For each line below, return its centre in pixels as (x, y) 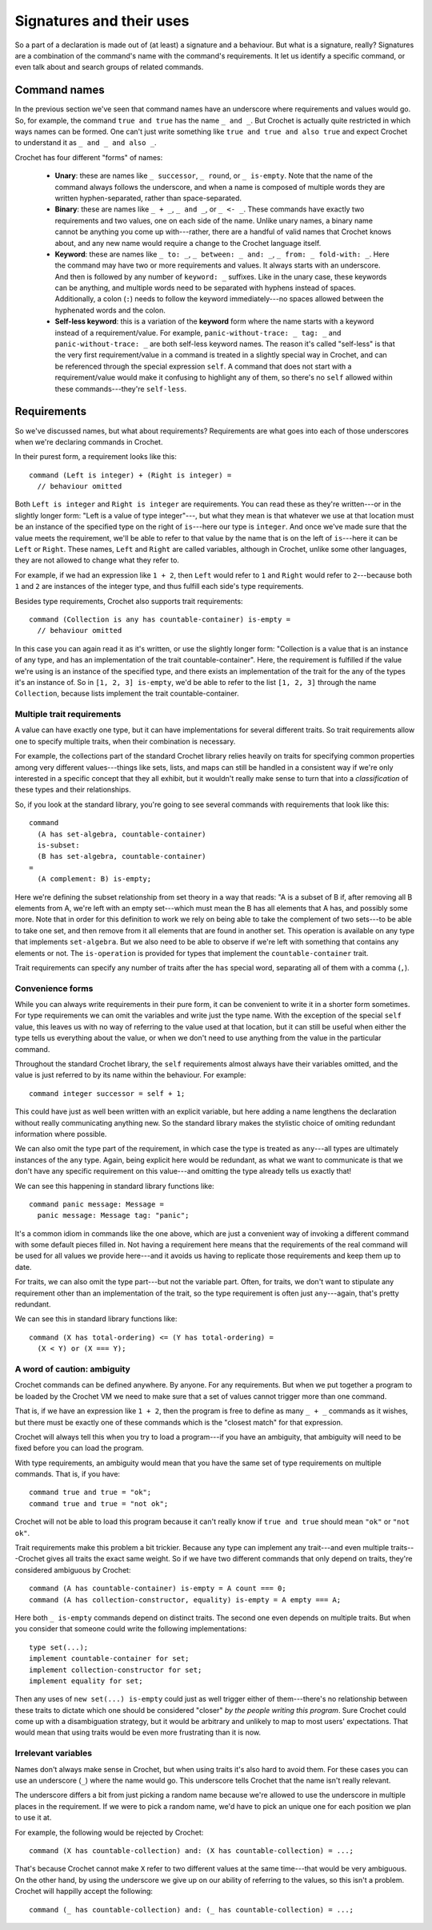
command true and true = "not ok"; (99, 1503)
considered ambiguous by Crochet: (73, 1569)
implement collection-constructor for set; (116, 1670)
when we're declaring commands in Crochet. (89, 441)
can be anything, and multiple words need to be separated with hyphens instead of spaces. (205, 288)
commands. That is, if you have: (67, 1474)
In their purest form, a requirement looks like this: (96, 457)
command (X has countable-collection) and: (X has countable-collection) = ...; (192, 1850)
